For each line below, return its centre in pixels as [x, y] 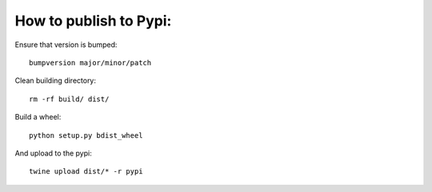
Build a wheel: [38, 117]
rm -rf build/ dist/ [69, 99]
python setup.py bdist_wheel [86, 135]
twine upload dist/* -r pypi [86, 172]
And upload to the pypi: [53, 153]
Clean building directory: [55, 80]
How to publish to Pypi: [93, 21]
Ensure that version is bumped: [66, 45]
